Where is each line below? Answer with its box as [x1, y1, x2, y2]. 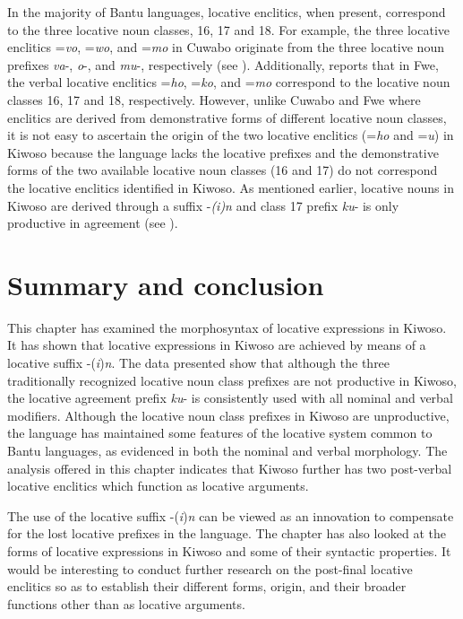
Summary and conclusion [7, 266, 324, 302]
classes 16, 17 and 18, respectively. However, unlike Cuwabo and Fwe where [7, 90, 421, 109]
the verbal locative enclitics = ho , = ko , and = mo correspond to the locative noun [7, 73, 450, 92]
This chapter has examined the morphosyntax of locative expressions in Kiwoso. [7, 318, 447, 336]
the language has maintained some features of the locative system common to [7, 423, 433, 442]
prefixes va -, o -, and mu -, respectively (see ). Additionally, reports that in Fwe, [7, 55, 439, 74]
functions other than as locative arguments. [7, 594, 245, 613]
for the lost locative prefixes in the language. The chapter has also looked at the [7, 524, 447, 543]
